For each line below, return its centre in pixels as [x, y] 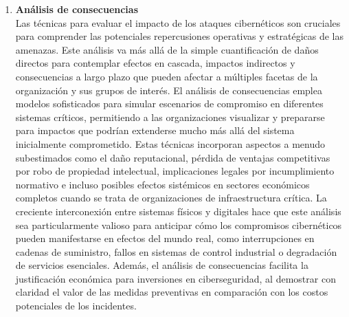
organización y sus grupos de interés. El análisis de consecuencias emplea [169, 90]
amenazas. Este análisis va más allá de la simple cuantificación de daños [167, 49]
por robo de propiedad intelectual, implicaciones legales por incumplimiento [175, 171]
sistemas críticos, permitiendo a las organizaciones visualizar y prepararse [170, 117]
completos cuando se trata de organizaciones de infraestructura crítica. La [171, 198]
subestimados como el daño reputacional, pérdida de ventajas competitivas [173, 157]
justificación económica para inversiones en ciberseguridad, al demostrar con [176, 278]
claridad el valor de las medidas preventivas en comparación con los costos [172, 292]
